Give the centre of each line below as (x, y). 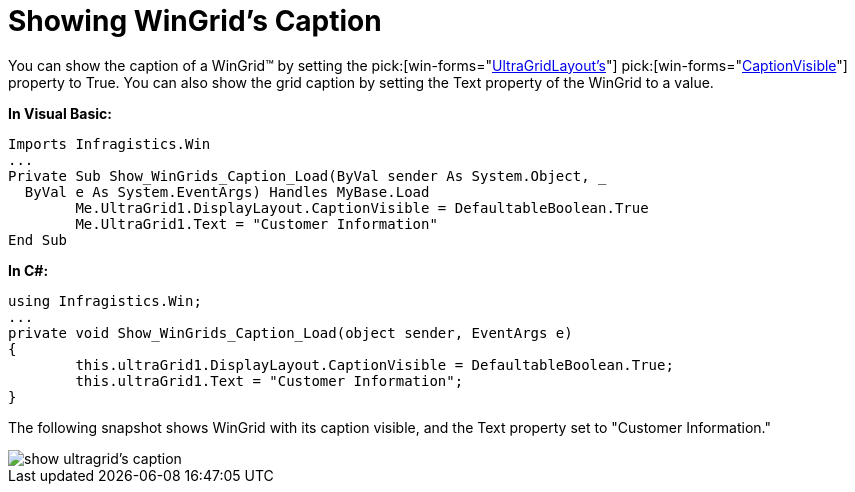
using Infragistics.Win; (105, 300)
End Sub (38, 239)
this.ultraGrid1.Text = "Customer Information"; (269, 380)
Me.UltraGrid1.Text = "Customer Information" (256, 223)
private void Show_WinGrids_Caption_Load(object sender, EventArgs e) (290, 332)
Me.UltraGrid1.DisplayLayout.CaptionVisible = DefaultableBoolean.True (362, 207)
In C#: (28, 270)
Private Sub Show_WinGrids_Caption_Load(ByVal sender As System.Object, (299, 175)
